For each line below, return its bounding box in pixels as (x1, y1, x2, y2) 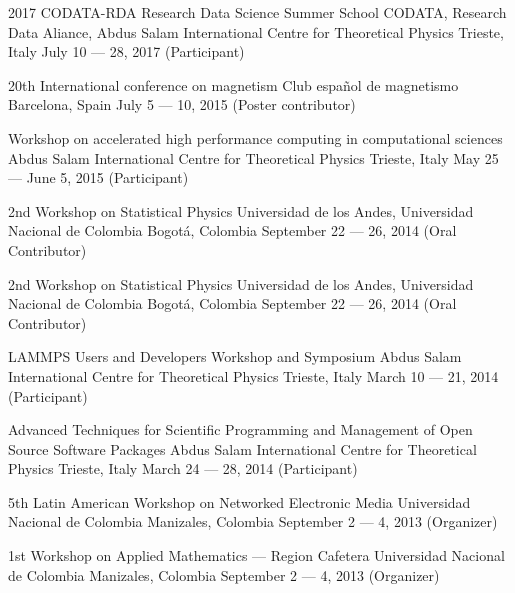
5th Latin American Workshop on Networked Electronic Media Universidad (8, 491, 471, 512)
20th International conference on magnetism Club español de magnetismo (8, 74, 459, 95)
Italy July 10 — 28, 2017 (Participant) (8, 41, 245, 62)
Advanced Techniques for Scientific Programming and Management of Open (8, 419, 473, 440)
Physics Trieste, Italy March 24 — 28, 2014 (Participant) (8, 458, 358, 479)
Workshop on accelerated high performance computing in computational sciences (8, 127, 503, 148)
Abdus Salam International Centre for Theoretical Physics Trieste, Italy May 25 (8, 147, 499, 168)
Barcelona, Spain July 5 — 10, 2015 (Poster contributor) (8, 94, 356, 115)
